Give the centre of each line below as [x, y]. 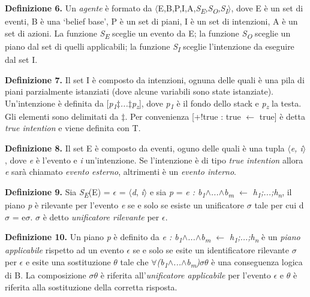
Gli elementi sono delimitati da [62, 116]
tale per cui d [279, 204]
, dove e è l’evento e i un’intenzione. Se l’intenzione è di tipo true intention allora [154, 160]
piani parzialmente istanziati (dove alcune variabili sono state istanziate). [139, 91]
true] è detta [282, 116]
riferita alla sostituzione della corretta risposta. [91, 287]
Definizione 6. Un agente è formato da [79, 8]
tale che [134, 261]
